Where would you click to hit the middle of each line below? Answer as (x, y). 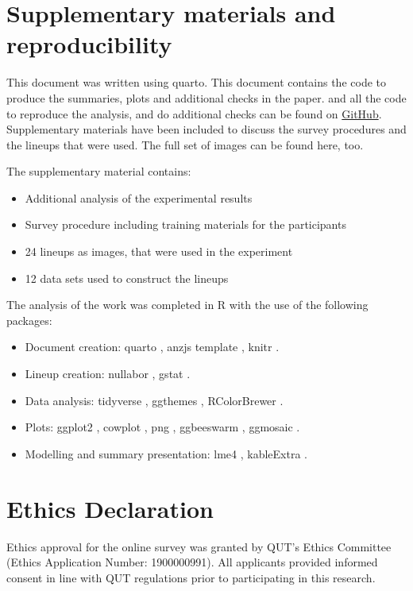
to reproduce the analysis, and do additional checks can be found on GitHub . (194, 113)
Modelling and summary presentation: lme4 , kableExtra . (166, 453)
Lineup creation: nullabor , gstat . (108, 374)
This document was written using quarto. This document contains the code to (197, 82)
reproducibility (89, 44)
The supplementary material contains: (99, 171)
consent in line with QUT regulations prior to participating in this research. (191, 577)
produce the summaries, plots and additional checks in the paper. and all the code (206, 97)
